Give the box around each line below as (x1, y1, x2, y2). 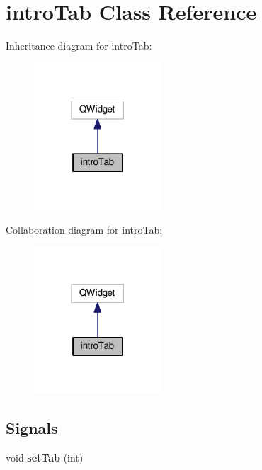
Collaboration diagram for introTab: (6, 222, 163, 236)
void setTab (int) (6, 449, 84, 464)
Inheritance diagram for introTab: (6, 38, 152, 53)
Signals (6, 416, 58, 438)
